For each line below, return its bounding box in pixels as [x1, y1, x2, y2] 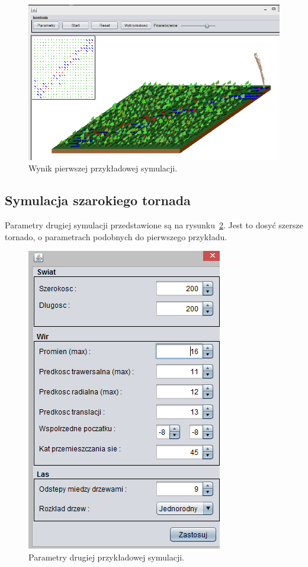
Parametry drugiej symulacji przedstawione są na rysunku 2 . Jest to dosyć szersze [5, 219, 303, 231]
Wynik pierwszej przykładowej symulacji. [28, 162, 178, 174]
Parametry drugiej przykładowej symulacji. [28, 551, 184, 563]
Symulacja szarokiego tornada [5, 191, 191, 209]
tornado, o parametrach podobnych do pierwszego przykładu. [5, 230, 227, 243]
